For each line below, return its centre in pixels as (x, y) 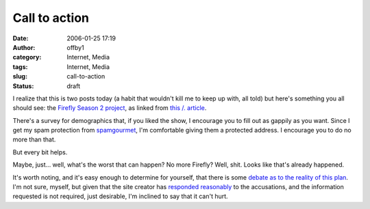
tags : (20, 67)
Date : (21, 38)
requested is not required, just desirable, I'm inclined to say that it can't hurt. (121, 196)
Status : (23, 86)
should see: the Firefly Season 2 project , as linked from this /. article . (110, 108)
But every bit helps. (40, 152)
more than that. (34, 139)
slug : (20, 76)
